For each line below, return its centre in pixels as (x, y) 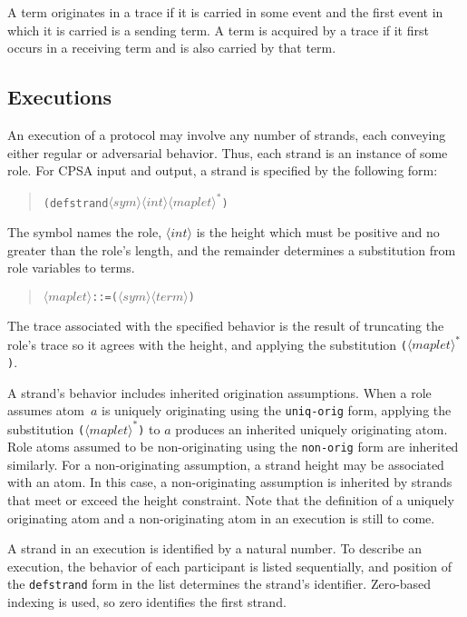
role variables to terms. (71, 268)
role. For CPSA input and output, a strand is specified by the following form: (223, 170)
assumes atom (46, 410)
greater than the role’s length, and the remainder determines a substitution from (232, 249)
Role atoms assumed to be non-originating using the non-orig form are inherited (233, 447)
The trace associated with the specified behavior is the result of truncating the (226, 326)
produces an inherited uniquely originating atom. (311, 428)
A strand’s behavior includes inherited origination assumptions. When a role (219, 392)
